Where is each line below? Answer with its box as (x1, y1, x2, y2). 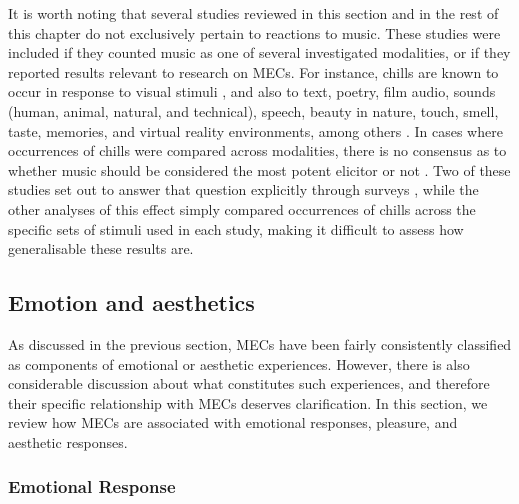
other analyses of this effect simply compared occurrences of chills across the (8, 198, 476, 219)
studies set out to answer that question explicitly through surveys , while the (8, 179, 479, 200)
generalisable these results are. (8, 238, 194, 259)
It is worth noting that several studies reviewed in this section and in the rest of (8, 3, 499, 23)
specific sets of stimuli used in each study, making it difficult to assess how (8, 218, 464, 239)
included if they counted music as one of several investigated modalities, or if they (8, 42, 511, 63)
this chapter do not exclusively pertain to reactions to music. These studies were (8, 22, 501, 43)
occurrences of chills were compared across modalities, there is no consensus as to (8, 140, 507, 161)
